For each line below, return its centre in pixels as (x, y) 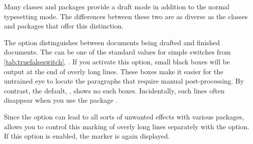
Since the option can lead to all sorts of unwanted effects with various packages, (124, 116)
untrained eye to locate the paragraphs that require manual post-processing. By (124, 81)
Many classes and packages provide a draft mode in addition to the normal (117, 6)
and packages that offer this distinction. (64, 26)
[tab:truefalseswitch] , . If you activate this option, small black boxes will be (117, 61)
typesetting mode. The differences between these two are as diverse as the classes (126, 16)
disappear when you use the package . (61, 100)
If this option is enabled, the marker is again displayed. (87, 136)
